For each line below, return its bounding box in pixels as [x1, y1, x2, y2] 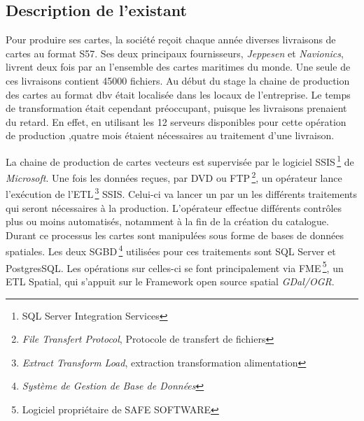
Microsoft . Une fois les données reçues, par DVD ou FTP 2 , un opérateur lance [6, 169, 342, 185]
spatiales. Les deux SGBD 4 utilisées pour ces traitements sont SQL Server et [6, 242, 336, 259]
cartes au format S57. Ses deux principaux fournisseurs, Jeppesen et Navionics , [6, 45, 344, 60]
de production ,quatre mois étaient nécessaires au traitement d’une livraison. [6, 128, 335, 143]
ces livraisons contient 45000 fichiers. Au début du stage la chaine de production [6, 73, 350, 87]
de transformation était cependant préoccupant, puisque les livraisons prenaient [6, 101, 347, 115]
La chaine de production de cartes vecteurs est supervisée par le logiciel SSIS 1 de [6, 152, 354, 169]
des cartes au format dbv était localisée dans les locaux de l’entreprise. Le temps [6, 87, 351, 101]
